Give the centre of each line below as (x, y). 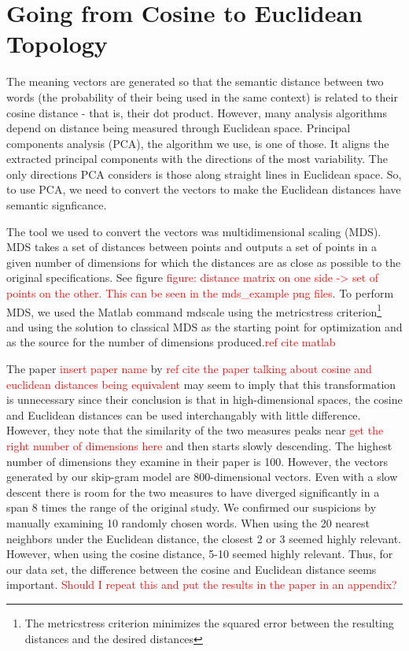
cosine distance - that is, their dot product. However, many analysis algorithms (197, 112)
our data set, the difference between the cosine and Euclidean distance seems (192, 569)
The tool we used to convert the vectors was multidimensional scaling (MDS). (194, 231)
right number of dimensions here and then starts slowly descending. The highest (199, 446)
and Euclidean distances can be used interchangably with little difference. (184, 414)
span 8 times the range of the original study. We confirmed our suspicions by (192, 507)
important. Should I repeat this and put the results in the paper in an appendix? (202, 584)
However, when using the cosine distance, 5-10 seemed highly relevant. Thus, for (200, 554)
